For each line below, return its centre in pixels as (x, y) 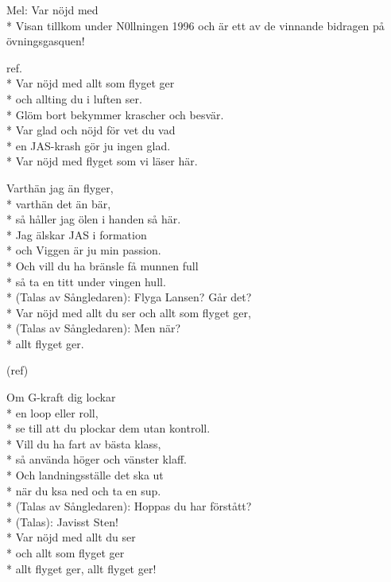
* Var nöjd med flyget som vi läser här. (102, 161)
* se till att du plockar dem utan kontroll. (108, 428)
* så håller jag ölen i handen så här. (94, 219)
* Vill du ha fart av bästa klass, (84, 443)
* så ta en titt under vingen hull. (86, 281)
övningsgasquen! (46, 41)
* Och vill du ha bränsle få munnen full (103, 265)
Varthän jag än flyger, (60, 187)
